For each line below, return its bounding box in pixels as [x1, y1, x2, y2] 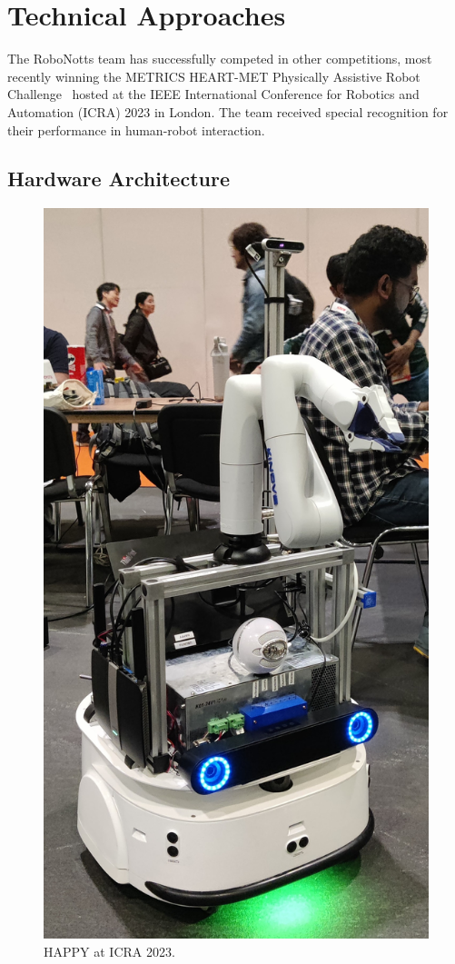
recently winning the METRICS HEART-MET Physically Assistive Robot [7, 66, 420, 85]
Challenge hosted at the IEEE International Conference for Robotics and [7, 84, 420, 104]
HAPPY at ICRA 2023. [44, 941, 175, 960]
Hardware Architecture [7, 164, 230, 193]
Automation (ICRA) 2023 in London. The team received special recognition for [7, 102, 449, 121]
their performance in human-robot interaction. [7, 120, 265, 139]
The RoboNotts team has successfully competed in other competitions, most [7, 49, 432, 68]
